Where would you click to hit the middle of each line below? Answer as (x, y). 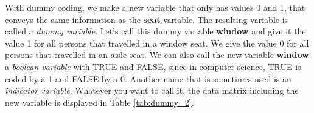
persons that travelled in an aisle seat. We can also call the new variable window (157, 55)
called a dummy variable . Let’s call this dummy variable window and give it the (155, 31)
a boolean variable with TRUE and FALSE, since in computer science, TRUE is (153, 66)
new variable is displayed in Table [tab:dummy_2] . (99, 102)
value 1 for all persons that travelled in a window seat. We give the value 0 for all (157, 43)
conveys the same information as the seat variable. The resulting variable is (147, 19)
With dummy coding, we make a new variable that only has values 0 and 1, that (155, 7)
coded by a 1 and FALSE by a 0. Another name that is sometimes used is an (148, 78)
